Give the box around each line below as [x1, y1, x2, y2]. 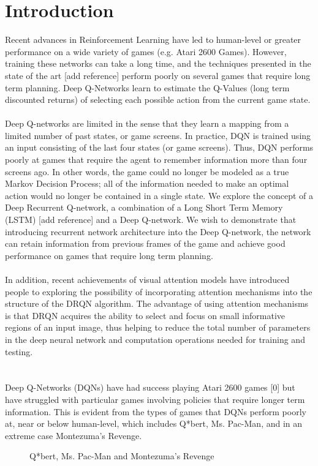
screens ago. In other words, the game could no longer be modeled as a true [5, 165, 289, 178]
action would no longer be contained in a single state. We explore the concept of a [5, 189, 314, 201]
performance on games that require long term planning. [5, 249, 213, 261]
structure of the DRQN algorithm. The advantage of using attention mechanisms [5, 297, 309, 310]
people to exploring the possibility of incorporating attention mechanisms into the [5, 285, 312, 298]
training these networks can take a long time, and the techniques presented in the [5, 57, 311, 70]
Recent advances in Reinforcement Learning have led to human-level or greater [5, 33, 301, 46]
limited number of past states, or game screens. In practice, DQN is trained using [5, 129, 311, 141]
